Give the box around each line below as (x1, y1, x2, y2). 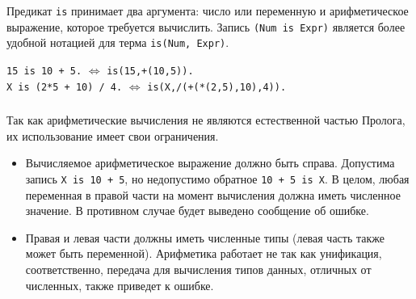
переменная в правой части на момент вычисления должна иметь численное (25, 186, 401, 203)
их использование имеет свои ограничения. (6, 127, 219, 144)
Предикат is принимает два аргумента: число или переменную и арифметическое (6, 2, 409, 19)
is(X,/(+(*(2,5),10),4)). (147, 81, 287, 93)
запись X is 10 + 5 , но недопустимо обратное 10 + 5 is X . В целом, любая (25, 170, 410, 187)
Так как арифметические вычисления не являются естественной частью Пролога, (6, 112, 405, 128)
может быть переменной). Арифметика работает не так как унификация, (25, 245, 382, 262)
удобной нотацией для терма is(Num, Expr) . (6, 34, 229, 51)
